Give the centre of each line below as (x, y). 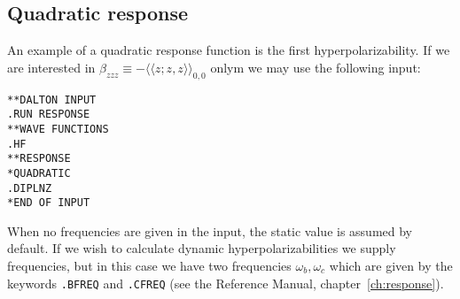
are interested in (51, 67)
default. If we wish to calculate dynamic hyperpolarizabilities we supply (202, 248)
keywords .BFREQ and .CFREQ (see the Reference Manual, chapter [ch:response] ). (226, 283)
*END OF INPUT (49, 203)
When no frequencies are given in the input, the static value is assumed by (210, 230)
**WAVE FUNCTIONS (58, 129)
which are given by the (391, 266)
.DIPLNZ (30, 188)
